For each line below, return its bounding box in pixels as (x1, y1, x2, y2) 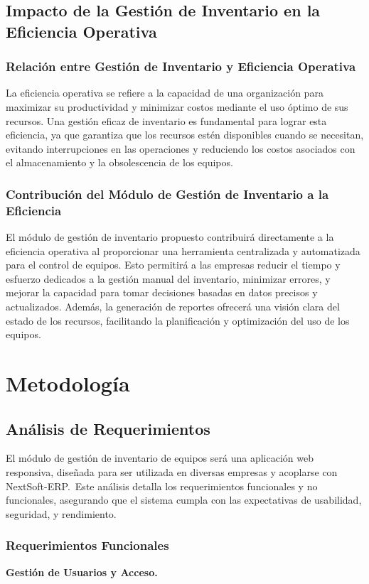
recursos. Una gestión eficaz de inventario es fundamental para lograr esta (6, 113, 327, 128)
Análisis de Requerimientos (6, 417, 210, 439)
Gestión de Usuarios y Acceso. (6, 564, 158, 579)
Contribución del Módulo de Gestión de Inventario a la (6, 185, 329, 202)
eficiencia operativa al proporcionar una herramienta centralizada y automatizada (6, 243, 360, 258)
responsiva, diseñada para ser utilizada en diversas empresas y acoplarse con (6, 465, 338, 480)
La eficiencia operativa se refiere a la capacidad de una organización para (6, 85, 323, 100)
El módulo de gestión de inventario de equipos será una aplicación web (6, 450, 314, 465)
